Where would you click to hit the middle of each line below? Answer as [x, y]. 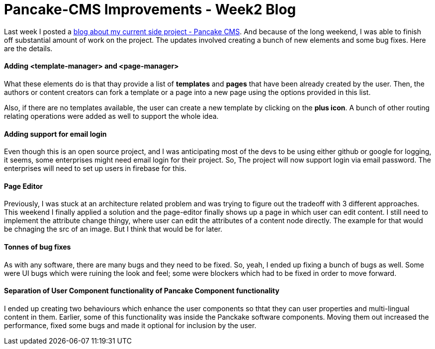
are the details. [28, 48]
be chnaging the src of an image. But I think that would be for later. [113, 229]
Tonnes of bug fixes [38, 247]
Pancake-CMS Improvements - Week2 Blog [150, 9]
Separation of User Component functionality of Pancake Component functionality [142, 291]
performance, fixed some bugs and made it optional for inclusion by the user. [130, 325]
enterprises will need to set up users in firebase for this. [95, 169]
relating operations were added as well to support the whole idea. [111, 116]
